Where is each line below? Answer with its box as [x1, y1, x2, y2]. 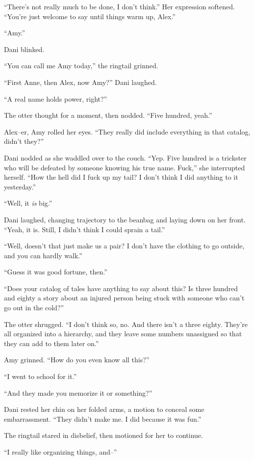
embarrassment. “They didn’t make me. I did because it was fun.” [4, 413, 202, 424]
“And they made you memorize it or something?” [4, 387, 152, 398]
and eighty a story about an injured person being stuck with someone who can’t [4, 293, 245, 303]
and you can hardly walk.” [4, 250, 82, 260]
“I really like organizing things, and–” [4, 447, 117, 457]
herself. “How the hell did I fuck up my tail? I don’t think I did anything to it [4, 172, 238, 182]
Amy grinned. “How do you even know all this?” [4, 354, 150, 365]
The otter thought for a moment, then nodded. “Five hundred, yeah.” [4, 110, 212, 120]
